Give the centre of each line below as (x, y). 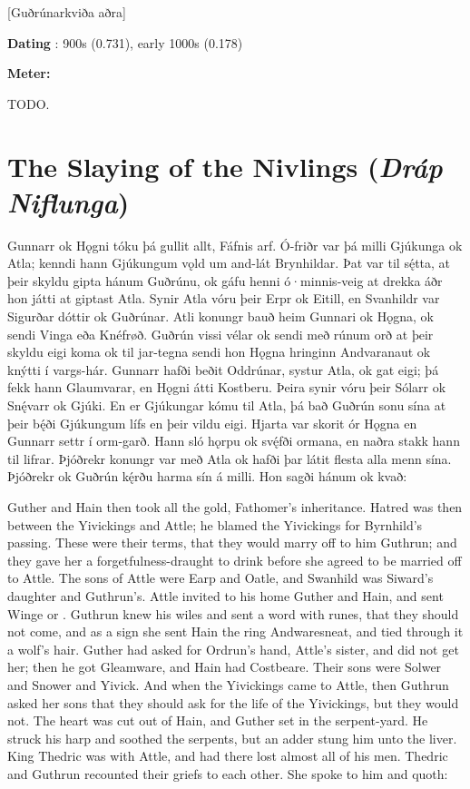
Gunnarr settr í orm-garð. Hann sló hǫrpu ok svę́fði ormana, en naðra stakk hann (234, 441)
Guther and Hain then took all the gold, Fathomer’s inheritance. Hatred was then (235, 507)
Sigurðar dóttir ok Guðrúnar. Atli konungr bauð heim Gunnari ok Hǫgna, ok (220, 316)
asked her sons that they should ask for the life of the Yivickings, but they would (233, 702)
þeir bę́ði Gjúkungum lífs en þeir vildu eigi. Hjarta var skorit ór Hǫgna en (212, 423)
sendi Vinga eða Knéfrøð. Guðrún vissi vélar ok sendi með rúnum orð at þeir (220, 334)
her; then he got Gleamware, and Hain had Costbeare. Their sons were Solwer (225, 667)
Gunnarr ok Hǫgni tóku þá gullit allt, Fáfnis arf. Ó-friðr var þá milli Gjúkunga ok (235, 245)
